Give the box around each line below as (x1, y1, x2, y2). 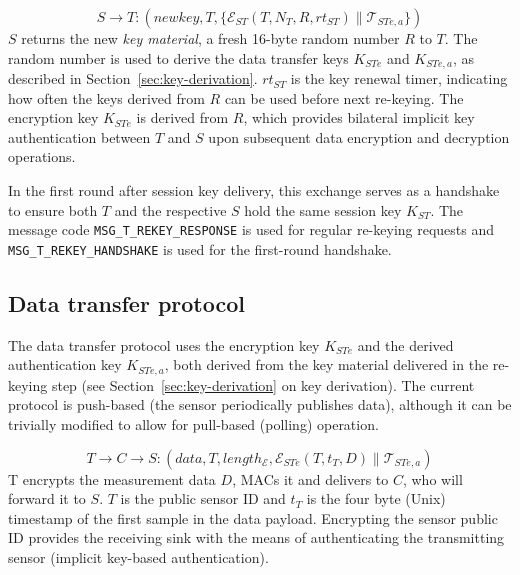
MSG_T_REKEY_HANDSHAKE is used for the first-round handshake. (8, 238, 392, 259)
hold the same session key (244, 199, 402, 220)
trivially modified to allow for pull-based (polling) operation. (8, 413, 379, 434)
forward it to (8, 488, 86, 509)
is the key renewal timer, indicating (290, 68, 508, 89)
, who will (402, 468, 463, 489)
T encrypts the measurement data (8, 468, 216, 489)
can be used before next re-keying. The (224, 87, 464, 108)
